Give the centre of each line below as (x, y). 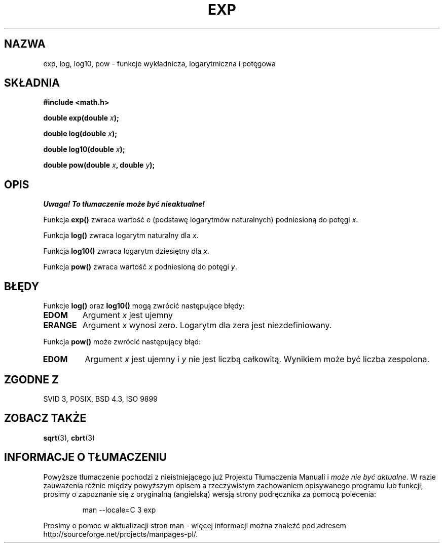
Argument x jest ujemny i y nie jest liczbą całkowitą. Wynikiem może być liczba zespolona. (257, 359)
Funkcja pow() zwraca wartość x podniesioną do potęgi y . (140, 267)
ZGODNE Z (32, 379)
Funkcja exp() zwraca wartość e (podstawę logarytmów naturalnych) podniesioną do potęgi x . (201, 220)
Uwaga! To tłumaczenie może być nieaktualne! (124, 204)
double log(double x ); (80, 134)
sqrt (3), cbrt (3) (69, 438)
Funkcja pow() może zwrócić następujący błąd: (122, 342)
